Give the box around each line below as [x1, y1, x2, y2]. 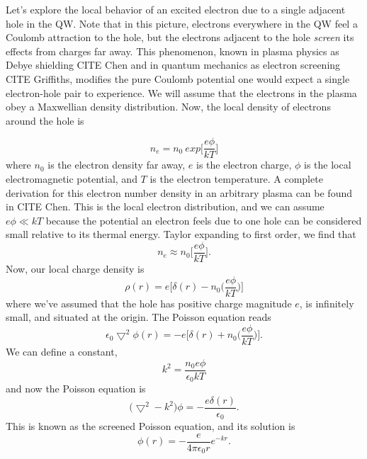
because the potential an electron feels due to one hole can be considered [45, 212, 362, 227]
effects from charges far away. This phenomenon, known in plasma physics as [6, 43, 339, 58]
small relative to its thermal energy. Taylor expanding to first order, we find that [6, 227, 356, 242]
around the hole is [6, 113, 84, 127]
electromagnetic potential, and [6, 171, 137, 186]
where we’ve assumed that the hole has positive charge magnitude [6, 295, 292, 310]
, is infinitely [299, 295, 354, 310]
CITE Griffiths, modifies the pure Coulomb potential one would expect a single [6, 71, 350, 86]
